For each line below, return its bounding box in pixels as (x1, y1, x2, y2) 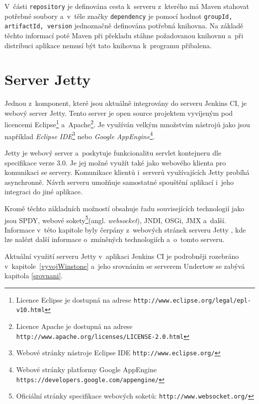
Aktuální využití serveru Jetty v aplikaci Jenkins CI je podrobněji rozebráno (4, 250, 239, 261)
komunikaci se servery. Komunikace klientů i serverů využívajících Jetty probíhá (4, 167, 250, 177)
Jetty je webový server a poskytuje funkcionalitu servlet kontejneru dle (4, 147, 222, 158)
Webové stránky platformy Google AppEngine (16, 364, 157, 374)
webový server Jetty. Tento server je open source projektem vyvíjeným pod (4, 107, 233, 118)
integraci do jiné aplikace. (4, 186, 83, 197)
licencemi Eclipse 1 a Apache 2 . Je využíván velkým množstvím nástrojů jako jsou (4, 118, 250, 130)
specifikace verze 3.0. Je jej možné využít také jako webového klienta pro (4, 157, 226, 167)
